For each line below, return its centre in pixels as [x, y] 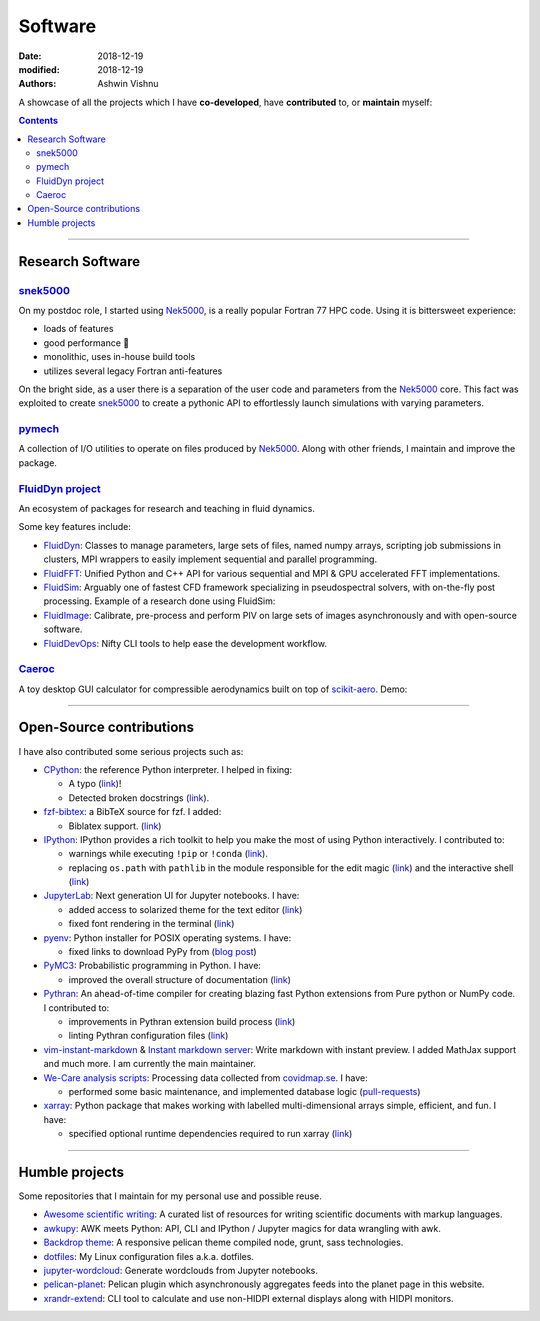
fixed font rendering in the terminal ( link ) [151, 924]
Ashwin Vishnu [128, 84]
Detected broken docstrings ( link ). [139, 797]
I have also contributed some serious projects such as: [131, 751]
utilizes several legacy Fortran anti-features [133, 371]
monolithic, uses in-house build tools [119, 357]
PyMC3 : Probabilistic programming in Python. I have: [152, 966]
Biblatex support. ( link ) [115, 826]
